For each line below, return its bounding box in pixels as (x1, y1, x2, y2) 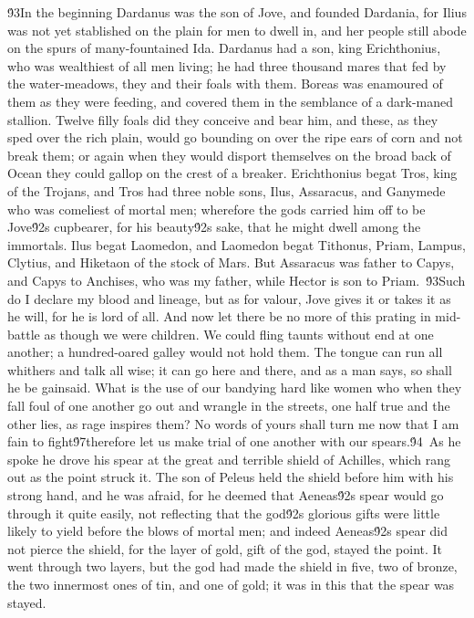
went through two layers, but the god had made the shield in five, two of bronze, (7, 557, 458, 576)
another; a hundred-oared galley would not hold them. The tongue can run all (7, 342, 443, 361)
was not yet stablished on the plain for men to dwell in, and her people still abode (7, 20, 467, 39)
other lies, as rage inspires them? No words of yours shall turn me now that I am (7, 414, 459, 433)
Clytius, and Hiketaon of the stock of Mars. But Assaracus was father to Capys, (7, 253, 455, 272)
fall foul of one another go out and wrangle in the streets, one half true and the (7, 396, 450, 415)
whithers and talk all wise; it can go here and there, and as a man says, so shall (7, 360, 452, 379)
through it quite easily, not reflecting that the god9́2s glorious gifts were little (7, 503, 440, 522)
